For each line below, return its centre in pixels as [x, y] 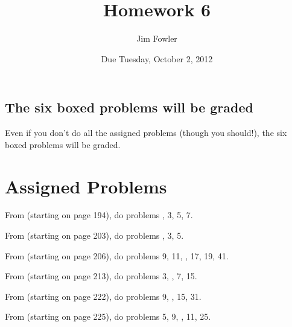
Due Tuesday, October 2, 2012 [157, 58]
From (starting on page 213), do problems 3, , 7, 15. [101, 276]
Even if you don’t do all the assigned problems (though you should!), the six [146, 133]
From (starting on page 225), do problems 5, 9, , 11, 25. [108, 316]
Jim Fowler [157, 38]
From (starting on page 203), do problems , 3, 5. [94, 235]
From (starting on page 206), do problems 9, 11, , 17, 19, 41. [117, 255]
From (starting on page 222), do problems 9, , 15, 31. [103, 296]
